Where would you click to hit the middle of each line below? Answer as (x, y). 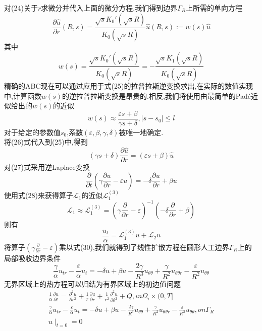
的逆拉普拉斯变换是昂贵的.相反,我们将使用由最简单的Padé (156, 95)
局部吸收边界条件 (32, 258)
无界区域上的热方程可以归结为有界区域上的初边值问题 (92, 283)
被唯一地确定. (141, 132)
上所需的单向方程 (214, 8)
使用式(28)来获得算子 (39, 195)
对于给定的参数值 (32, 132)
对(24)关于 (21, 8)
